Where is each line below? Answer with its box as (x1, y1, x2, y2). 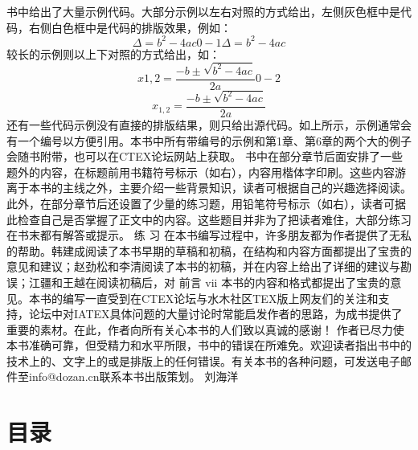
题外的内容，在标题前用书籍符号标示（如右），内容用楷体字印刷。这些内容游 (6, 163, 406, 180)
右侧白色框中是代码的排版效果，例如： (28, 18, 232, 35)
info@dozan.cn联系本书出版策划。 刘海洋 (28, 368, 239, 385)
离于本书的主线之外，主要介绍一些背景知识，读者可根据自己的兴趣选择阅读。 (6, 179, 412, 196)
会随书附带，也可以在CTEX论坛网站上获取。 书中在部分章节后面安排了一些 (6, 148, 403, 165)
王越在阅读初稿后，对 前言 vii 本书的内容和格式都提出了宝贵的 (62, 273, 391, 290)
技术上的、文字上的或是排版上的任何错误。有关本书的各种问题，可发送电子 (6, 352, 400, 369)
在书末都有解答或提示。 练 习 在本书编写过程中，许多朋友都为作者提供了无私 (6, 227, 412, 243)
